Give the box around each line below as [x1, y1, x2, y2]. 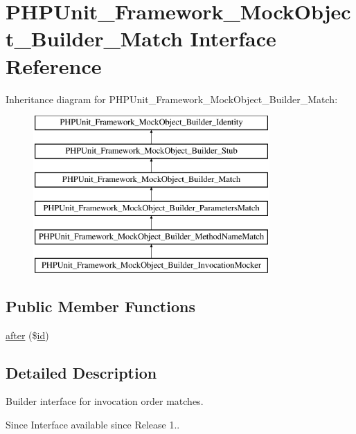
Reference [6, 51, 102, 80]
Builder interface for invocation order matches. [6, 394, 204, 408]
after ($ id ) [6, 327, 49, 342]
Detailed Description [6, 361, 157, 383]
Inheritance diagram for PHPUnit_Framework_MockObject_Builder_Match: [6, 91, 338, 106]
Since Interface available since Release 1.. [6, 417, 180, 432]
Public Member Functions [6, 295, 195, 316]
